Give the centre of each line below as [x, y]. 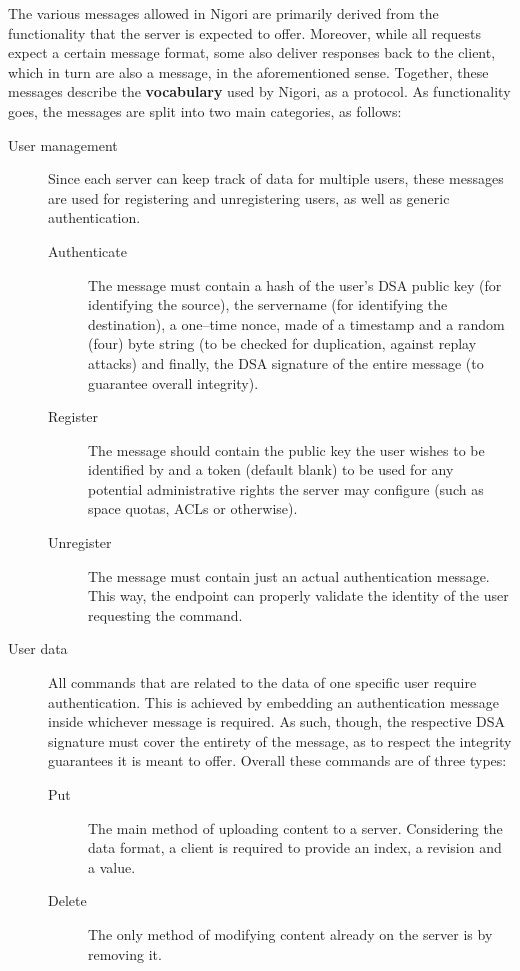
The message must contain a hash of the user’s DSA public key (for [295, 284]
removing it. [125, 953]
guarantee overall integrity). [173, 382]
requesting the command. [165, 614]
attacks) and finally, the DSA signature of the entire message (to [286, 362]
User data [38, 648]
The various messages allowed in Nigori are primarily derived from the [223, 13]
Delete [67, 900]
